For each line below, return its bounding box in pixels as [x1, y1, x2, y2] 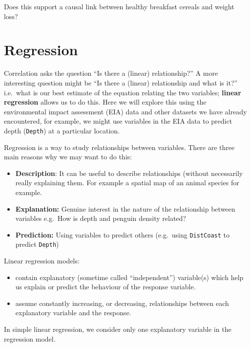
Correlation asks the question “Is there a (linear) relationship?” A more [4, 68, 218, 78]
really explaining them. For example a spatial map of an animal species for [15, 177, 239, 188]
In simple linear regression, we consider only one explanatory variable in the [4, 324, 231, 334]
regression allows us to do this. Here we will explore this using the [4, 97, 207, 107]
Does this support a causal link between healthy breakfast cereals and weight [4, 1, 234, 11]
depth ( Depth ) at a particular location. [4, 125, 120, 135]
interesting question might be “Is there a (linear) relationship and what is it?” [4, 77, 238, 87]
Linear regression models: [4, 256, 80, 265]
